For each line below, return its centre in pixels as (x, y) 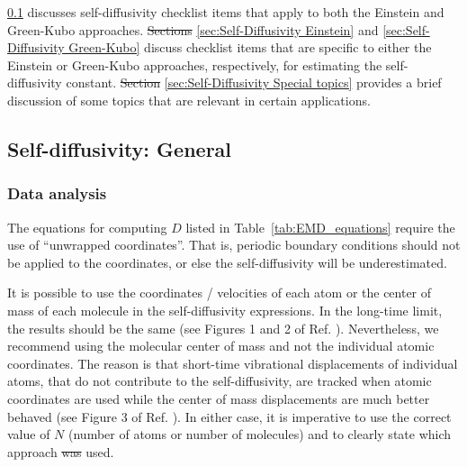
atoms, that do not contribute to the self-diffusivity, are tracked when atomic (220, 381)
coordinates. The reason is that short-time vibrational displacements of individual (233, 363)
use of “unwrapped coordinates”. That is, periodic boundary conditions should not (234, 245)
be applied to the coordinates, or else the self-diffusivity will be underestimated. (227, 262)
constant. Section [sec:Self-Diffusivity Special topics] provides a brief (254, 82)
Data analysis (57, 193)
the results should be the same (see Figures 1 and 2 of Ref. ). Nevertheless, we (223, 328)
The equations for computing (87, 227)
